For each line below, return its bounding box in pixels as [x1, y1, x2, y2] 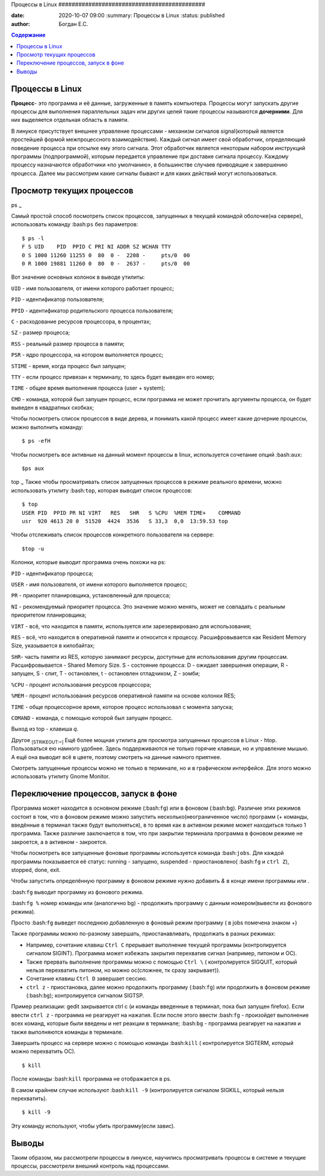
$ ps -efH [22, 437, 51, 445]
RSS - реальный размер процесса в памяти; [11, 340, 125, 347]
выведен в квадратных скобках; [11, 404, 94, 412]
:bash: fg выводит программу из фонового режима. [11, 888, 144, 895]
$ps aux [22, 465, 45, 472]
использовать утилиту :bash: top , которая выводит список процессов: [11, 486, 193, 494]
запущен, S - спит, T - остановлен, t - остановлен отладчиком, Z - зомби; [11, 670, 200, 677]
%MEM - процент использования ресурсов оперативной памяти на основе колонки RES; [11, 692, 236, 699]
